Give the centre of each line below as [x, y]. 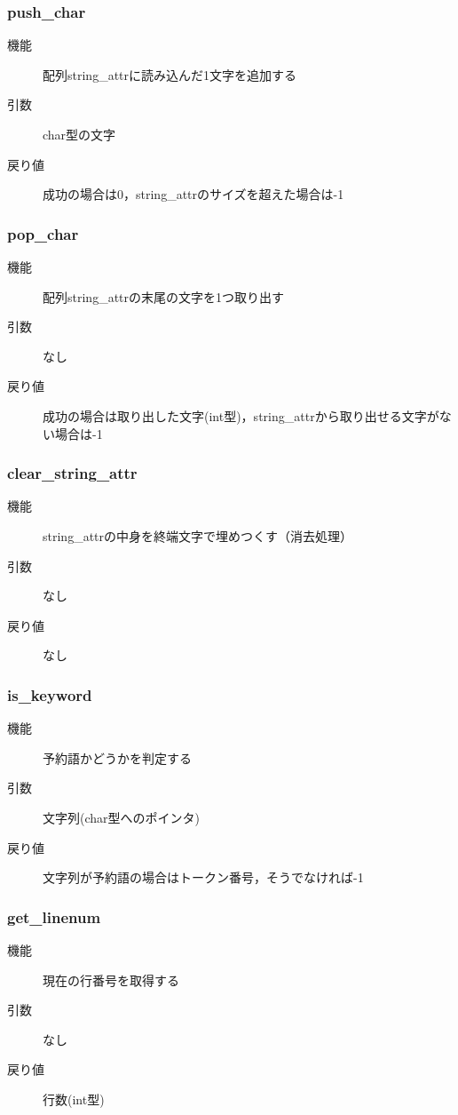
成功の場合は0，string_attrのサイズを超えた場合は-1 [193, 194]
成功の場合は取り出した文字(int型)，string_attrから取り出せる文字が [241, 415]
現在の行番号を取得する [111, 980]
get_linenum [54, 916]
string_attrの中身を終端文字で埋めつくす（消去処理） [198, 535]
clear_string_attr [72, 473]
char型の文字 [79, 134]
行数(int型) [74, 1099]
